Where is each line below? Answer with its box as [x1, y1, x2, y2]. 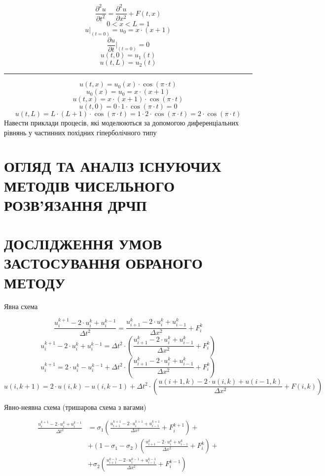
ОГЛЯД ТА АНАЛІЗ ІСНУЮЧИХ [4, 156, 221, 176]
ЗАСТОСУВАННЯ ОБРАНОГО [4, 253, 203, 273]
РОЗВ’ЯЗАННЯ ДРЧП [4, 195, 147, 215]
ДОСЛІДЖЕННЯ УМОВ [4, 234, 162, 254]
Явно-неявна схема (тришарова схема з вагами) [4, 401, 146, 412]
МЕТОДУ [4, 272, 65, 292]
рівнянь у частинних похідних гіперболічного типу [4, 127, 157, 137]
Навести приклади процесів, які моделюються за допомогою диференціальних [4, 118, 239, 128]
